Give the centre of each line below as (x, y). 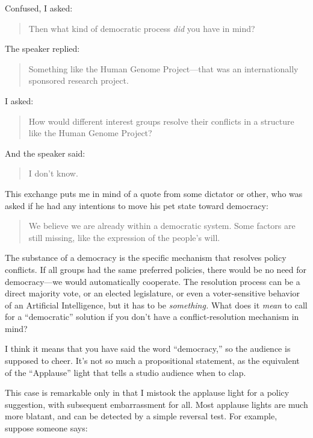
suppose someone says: (46, 428)
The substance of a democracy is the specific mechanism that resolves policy (146, 258)
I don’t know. (53, 173)
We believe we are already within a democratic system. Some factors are (162, 226)
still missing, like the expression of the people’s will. (124, 237)
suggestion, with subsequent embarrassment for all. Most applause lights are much (156, 404)
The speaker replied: (42, 48)
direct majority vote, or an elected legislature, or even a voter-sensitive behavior (153, 293)
